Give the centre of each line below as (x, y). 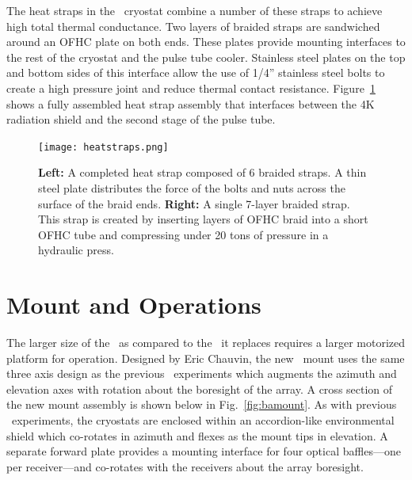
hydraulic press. (76, 250)
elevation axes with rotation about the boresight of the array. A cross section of (200, 389)
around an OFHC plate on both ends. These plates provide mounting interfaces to (206, 42)
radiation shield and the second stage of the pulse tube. (141, 119)
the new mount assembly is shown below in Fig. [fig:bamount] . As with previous (202, 404)
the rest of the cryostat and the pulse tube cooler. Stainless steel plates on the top (206, 57)
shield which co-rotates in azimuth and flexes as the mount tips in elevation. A (197, 435)
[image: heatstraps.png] (103, 147)
